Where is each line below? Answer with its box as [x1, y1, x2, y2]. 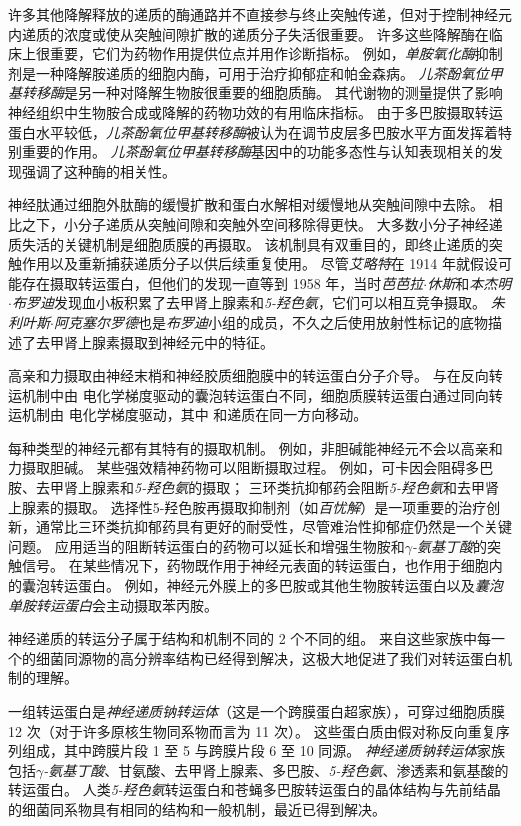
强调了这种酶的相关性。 [21, 160, 176, 181]
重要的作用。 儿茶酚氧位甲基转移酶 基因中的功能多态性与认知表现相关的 [21, 141, 489, 162]
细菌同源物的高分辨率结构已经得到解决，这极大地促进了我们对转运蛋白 [35, 647, 498, 668]
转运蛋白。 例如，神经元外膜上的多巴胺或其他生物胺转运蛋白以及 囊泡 [49, 575, 503, 596]
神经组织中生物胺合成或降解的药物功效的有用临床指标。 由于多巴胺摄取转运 [8, 101, 503, 122]
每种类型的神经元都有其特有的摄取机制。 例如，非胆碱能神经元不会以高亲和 [8, 437, 503, 458]
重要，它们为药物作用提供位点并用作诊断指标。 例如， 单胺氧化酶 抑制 [49, 43, 503, 64]
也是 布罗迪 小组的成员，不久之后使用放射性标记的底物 [137, 311, 488, 332]
